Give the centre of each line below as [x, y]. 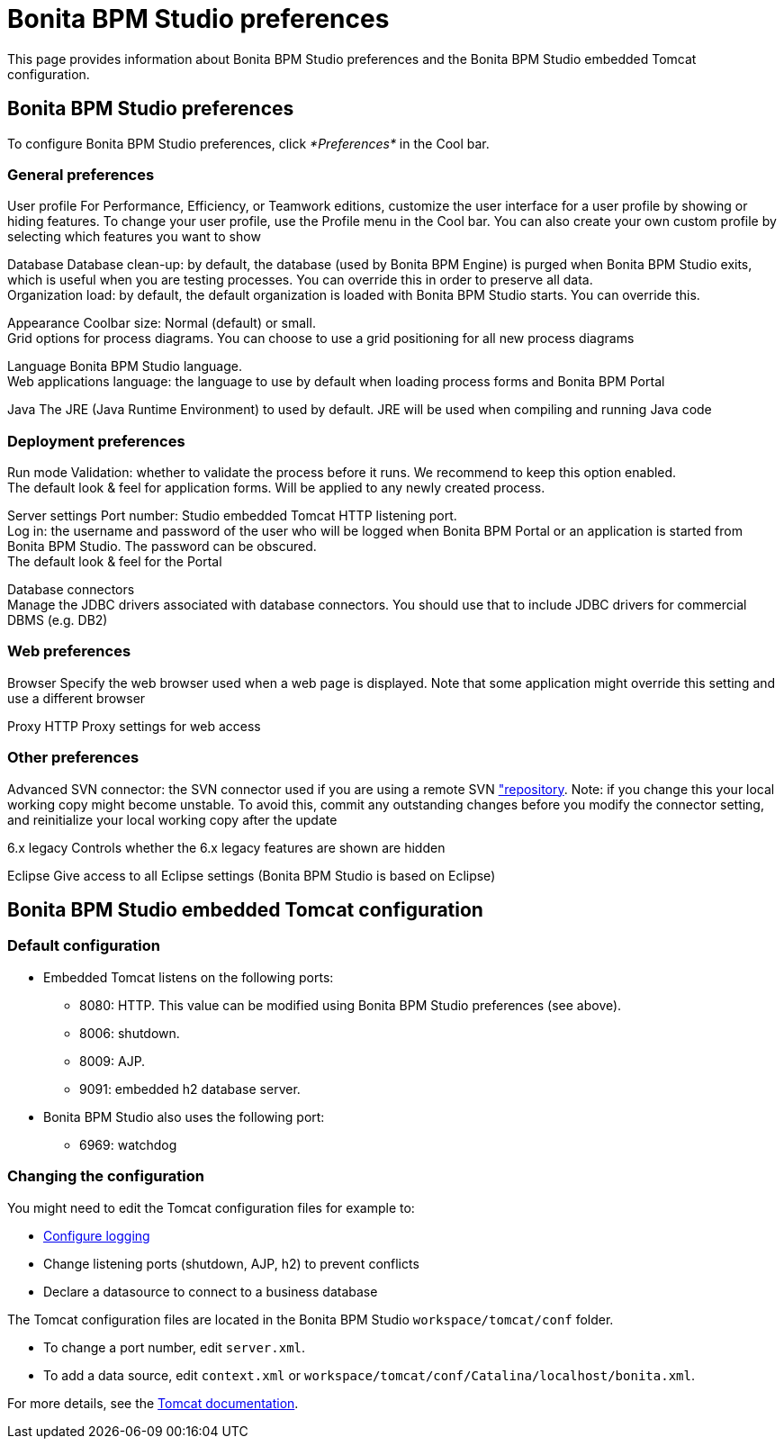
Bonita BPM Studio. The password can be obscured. [162, 547]
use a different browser [77, 698]
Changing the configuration [106, 1176]
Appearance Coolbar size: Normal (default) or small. [162, 323]
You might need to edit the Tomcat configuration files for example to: [211, 1207]
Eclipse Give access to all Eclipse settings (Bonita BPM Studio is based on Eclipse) [252, 875]
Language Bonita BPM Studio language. [125, 366]
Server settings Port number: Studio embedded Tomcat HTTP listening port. [232, 516]
